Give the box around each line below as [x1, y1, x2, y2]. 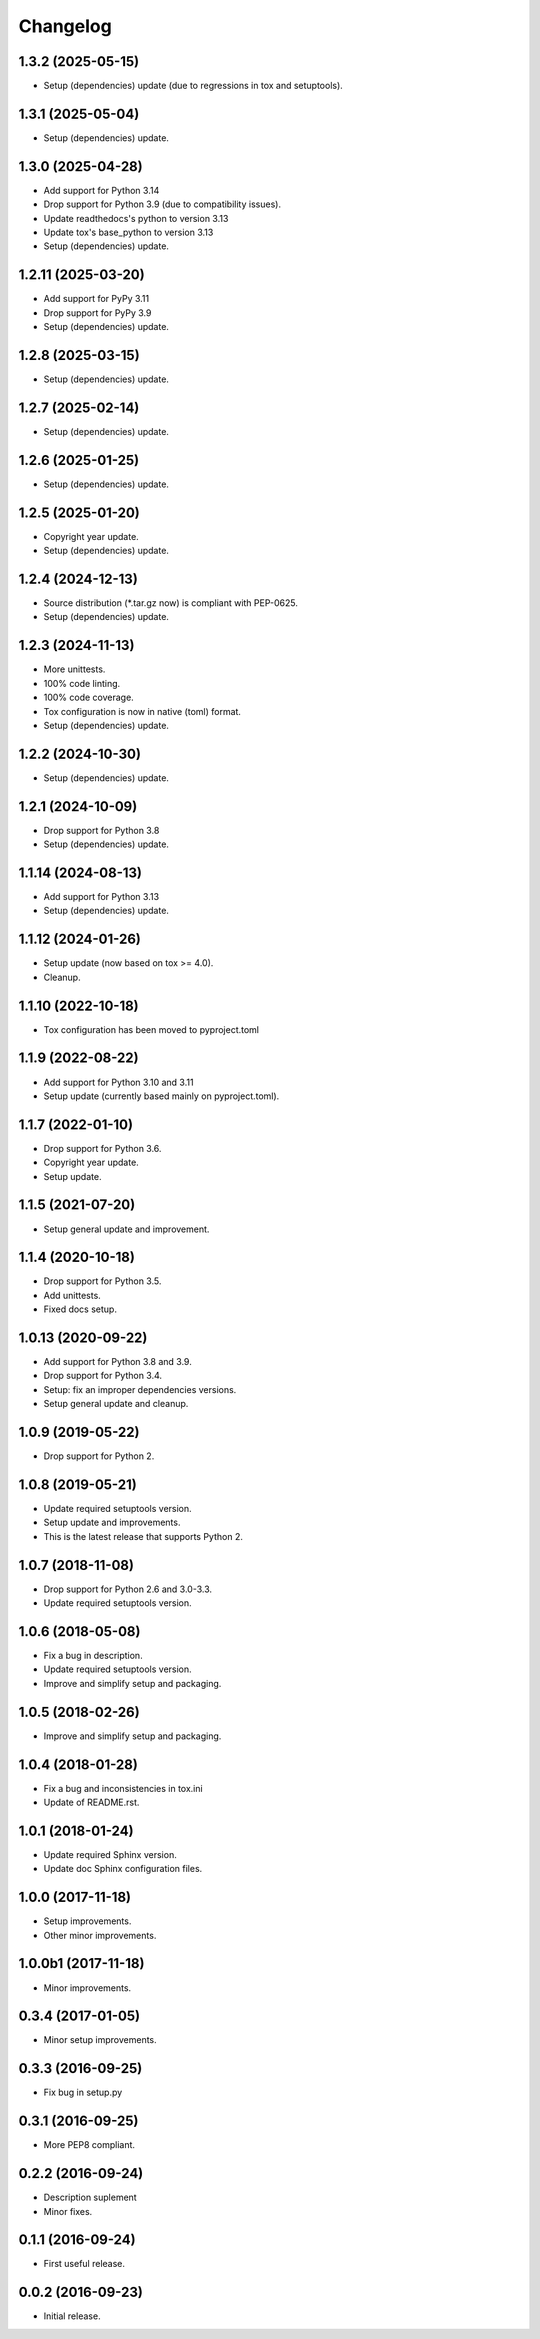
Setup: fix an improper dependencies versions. [43, 1383, 237, 1395]
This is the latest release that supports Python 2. [43, 1530, 244, 1542]
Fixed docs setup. [43, 1303, 117, 1315]
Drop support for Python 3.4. [43, 1370, 163, 1382]
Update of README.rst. [43, 1796, 140, 1809]
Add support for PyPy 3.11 [43, 293, 150, 305]
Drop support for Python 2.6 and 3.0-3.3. [43, 1583, 213, 1595]
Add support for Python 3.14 [43, 184, 160, 196]
